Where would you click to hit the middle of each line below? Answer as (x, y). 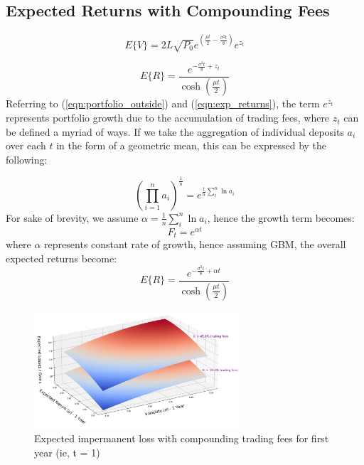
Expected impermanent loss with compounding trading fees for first (182, 438)
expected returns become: (61, 258)
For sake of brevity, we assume (72, 217)
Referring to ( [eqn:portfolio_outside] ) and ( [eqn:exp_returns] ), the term (163, 103)
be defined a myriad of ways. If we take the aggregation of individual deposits (175, 131)
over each (26, 145)
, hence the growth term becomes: (281, 217)
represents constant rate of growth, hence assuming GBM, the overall (195, 244)
